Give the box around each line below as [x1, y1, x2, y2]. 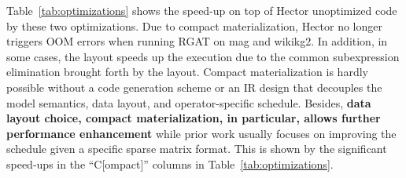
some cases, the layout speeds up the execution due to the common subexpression [6, 48, 400, 64]
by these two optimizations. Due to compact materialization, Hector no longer [6, 17, 382, 34]
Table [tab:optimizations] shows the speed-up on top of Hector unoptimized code [6, 2, 397, 18]
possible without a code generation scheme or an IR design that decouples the [6, 78, 382, 95]
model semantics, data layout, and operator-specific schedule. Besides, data [6, 94, 371, 111]
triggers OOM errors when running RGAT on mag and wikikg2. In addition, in [6, 33, 388, 49]
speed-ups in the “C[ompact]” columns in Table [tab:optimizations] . [6, 155, 334, 172]
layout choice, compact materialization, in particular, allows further [6, 110, 381, 126]
